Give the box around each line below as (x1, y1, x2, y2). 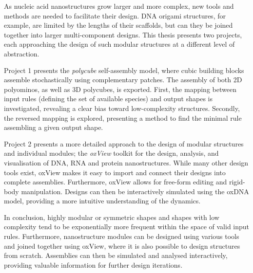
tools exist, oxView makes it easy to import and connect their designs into (4, 167, 226, 177)
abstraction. (4, 48, 39, 58)
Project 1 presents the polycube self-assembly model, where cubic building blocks (4, 65, 244, 75)
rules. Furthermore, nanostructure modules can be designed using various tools (4, 231, 239, 241)
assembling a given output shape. (4, 122, 103, 132)
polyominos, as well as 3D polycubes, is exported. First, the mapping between (4, 84, 236, 94)
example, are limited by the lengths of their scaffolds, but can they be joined (4, 20, 233, 30)
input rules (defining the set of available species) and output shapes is (4, 93, 213, 104)
